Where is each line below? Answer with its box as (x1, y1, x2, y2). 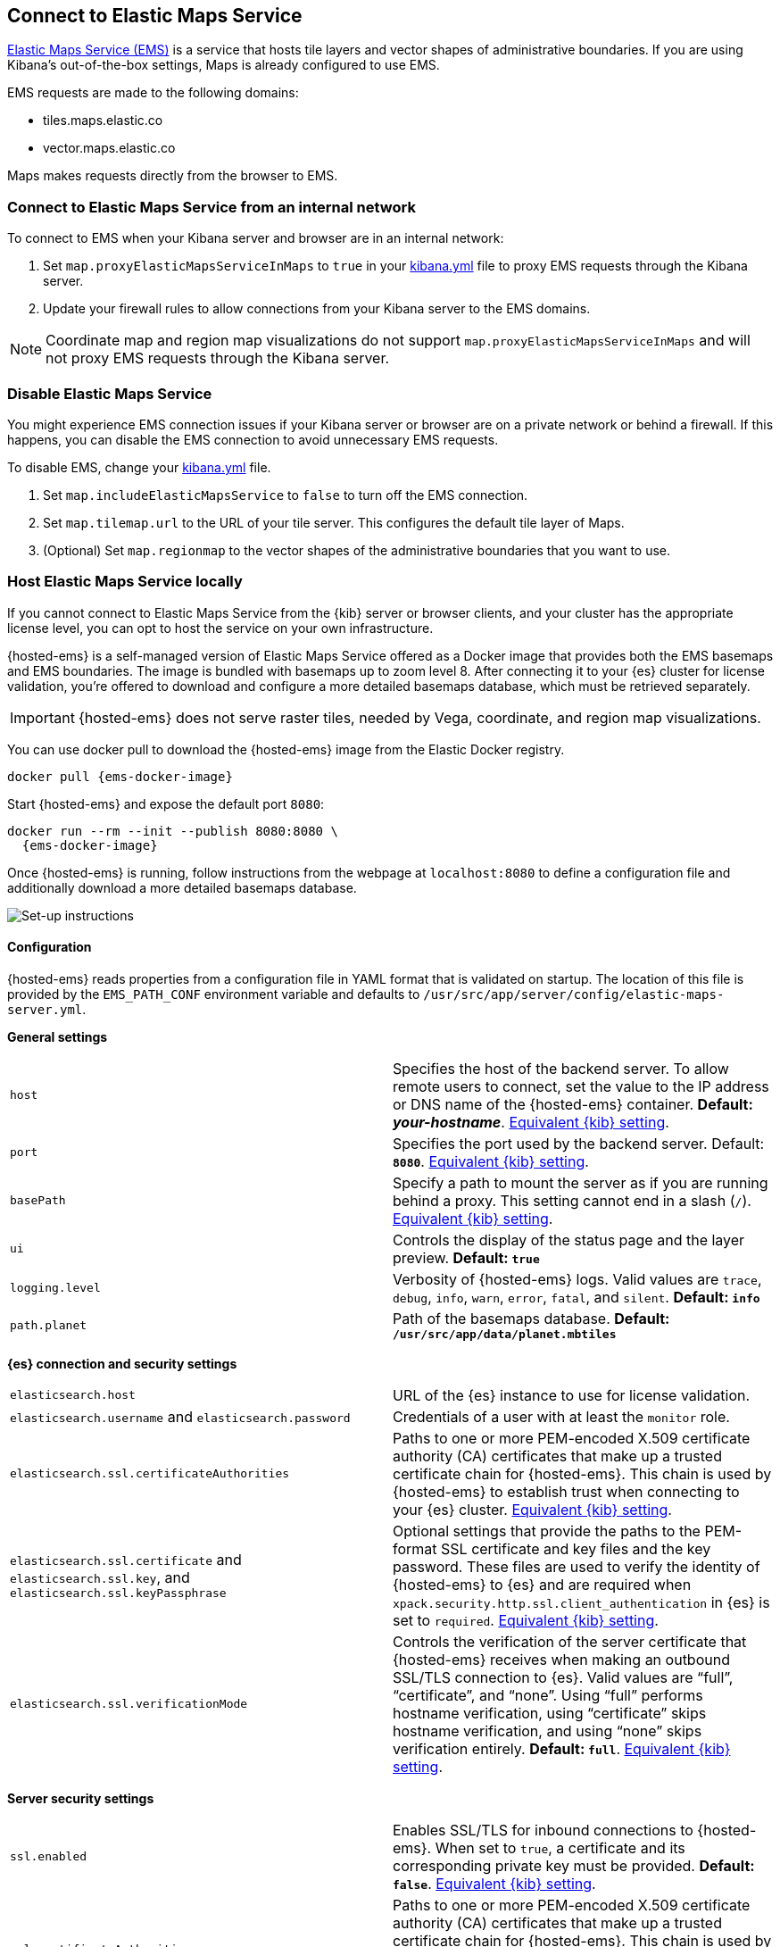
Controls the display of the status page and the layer (393, 1230, 745, 1249)
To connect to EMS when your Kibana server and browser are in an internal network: (7, 230, 504, 246)
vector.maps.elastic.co (43, 140, 176, 156)
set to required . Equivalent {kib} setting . (393, 1610, 659, 1629)
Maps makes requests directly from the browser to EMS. (7, 168, 338, 184)
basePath (10, 1194, 66, 1208)
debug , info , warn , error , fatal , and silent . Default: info (393, 1287, 760, 1306)
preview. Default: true (393, 1248, 540, 1267)
